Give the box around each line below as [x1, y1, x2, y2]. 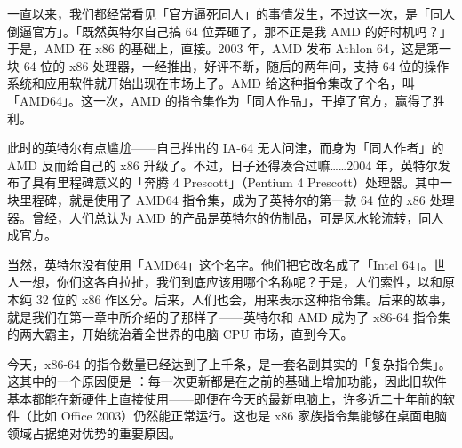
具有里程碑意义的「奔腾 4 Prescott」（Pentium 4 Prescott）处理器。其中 [31, 173, 440, 192]
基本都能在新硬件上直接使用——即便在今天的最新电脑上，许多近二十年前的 [7, 389, 442, 407]
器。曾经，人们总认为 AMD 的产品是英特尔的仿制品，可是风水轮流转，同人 [7, 208, 444, 226]
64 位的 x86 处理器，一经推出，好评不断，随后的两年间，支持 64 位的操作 [23, 56, 450, 75]
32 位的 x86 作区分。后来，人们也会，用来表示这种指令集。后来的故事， [36, 289, 454, 308]
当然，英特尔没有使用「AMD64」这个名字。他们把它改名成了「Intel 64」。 [7, 255, 434, 273]
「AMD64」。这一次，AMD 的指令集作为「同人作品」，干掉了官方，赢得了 [7, 90, 433, 109]
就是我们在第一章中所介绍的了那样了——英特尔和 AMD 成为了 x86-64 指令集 [7, 307, 450, 326]
